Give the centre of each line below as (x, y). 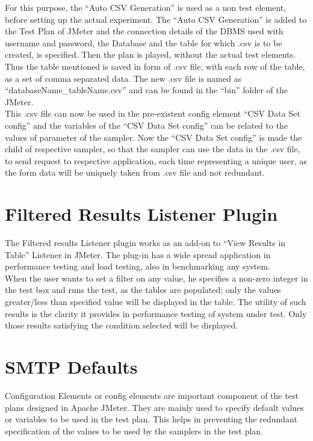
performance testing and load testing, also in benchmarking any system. (138, 266)
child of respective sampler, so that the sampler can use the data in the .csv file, (153, 149)
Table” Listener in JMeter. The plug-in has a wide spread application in (138, 254)
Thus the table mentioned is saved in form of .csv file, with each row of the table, (155, 66)
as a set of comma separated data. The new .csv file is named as (123, 78)
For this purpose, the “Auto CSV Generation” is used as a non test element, (146, 7)
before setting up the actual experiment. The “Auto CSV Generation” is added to (156, 19)
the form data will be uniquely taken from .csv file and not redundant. (135, 172)
